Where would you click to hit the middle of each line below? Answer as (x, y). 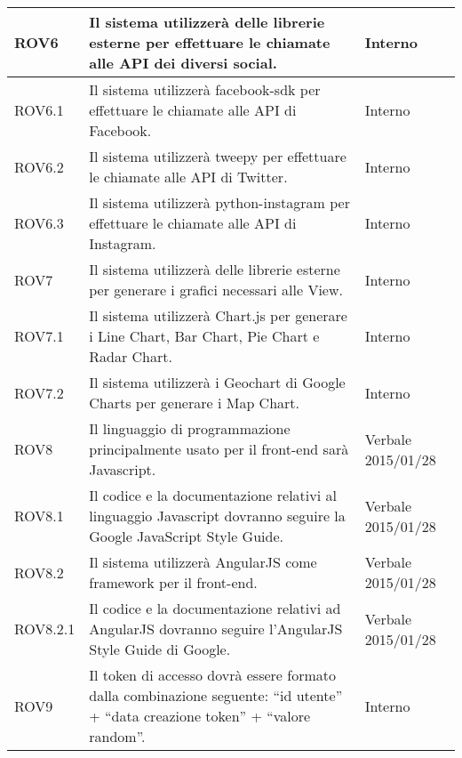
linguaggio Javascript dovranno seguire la (217, 516)
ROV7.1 (39, 336)
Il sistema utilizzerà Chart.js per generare (218, 315)
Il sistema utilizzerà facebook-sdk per (205, 89)
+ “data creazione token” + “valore (200, 716)
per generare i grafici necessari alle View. (216, 290)
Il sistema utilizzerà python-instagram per (219, 202)
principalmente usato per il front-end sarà (219, 449)
